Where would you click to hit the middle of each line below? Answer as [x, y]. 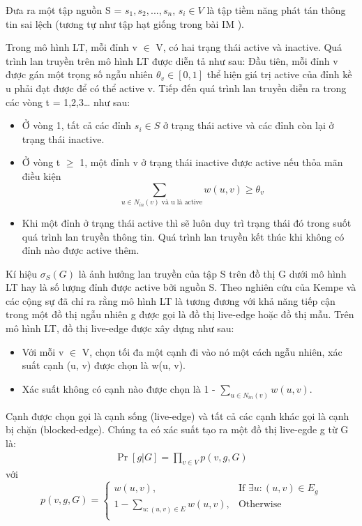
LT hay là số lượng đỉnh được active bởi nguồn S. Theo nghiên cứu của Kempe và [181, 287]
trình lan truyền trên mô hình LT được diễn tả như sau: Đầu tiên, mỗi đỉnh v [172, 60]
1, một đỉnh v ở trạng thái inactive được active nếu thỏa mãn [211, 162]
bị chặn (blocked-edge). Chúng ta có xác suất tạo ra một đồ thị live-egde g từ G [177, 429]
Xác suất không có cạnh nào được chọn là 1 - [119, 388]
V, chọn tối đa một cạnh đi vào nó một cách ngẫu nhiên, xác [212, 351]
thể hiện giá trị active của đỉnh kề [279, 74]
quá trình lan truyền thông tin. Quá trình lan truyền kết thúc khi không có [183, 236]
